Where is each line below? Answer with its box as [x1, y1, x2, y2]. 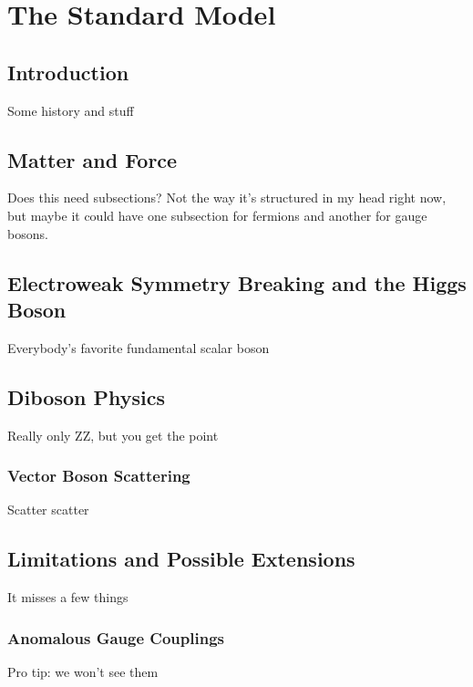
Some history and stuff [7, 100, 134, 120]
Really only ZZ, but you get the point [7, 425, 219, 444]
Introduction [7, 57, 129, 86]
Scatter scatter [7, 500, 89, 519]
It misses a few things [7, 588, 129, 607]
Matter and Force [7, 145, 178, 173]
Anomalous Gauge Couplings [7, 626, 224, 649]
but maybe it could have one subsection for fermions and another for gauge [7, 205, 427, 224]
